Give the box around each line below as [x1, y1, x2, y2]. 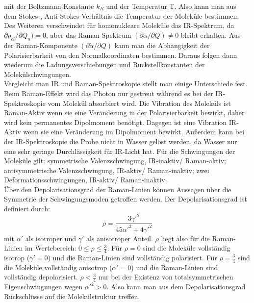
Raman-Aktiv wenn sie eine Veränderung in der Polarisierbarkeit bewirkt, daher [4, 107, 245, 118]
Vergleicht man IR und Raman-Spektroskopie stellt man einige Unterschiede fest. [4, 78, 248, 89]
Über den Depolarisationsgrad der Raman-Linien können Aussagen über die [4, 184, 231, 194]
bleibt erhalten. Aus [180, 29, 241, 40]
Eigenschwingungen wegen [4, 281, 83, 292]
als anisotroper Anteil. [86, 233, 153, 243]
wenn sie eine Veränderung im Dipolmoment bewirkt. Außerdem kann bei [23, 126, 245, 137]
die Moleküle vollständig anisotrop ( [4, 262, 112, 272]
